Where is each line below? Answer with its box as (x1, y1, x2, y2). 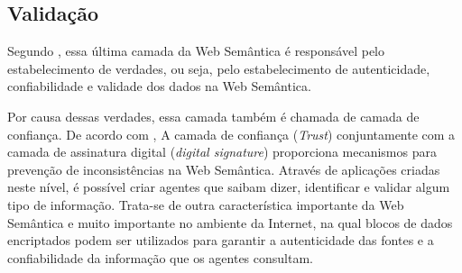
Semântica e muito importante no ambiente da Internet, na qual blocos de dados (7, 213, 453, 232)
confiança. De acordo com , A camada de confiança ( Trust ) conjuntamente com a (7, 124, 456, 143)
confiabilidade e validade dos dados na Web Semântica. (7, 77, 311, 96)
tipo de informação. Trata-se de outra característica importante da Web (7, 195, 404, 214)
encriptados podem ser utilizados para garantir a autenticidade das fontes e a (7, 231, 434, 250)
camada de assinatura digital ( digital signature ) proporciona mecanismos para (7, 142, 437, 161)
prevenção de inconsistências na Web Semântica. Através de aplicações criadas (7, 159, 440, 178)
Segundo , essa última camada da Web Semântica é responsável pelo (7, 41, 384, 60)
